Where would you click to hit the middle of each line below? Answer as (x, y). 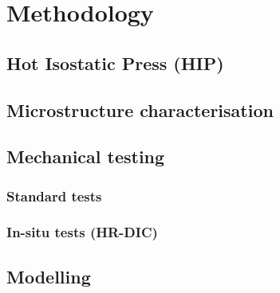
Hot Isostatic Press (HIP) (115, 63)
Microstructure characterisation (140, 109)
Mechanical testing (86, 156)
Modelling (49, 276)
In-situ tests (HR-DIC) (82, 232)
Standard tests (54, 195)
